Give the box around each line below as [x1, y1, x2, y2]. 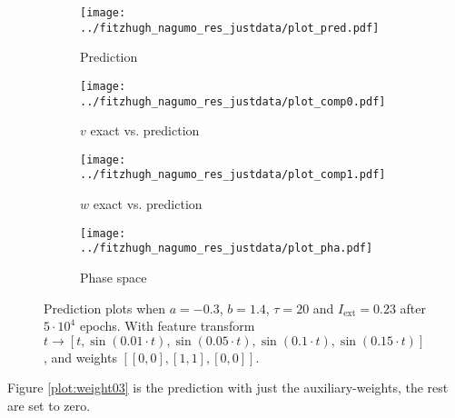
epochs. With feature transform [79, 316, 255, 335]
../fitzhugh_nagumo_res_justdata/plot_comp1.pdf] [80, 168, 386, 182]
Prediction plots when [44, 298, 166, 317]
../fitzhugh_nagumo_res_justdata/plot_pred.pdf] [80, 21, 380, 35]
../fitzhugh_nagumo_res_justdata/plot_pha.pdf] [80, 242, 373, 255]
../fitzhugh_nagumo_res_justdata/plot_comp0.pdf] [80, 95, 386, 108]
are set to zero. [7, 396, 91, 414]
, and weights [44, 347, 117, 366]
